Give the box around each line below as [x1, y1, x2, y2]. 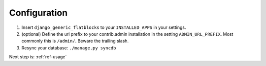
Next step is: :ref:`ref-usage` [9, 54, 67, 60]
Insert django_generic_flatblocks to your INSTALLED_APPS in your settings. [21, 24, 186, 30]
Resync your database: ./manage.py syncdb [21, 44, 116, 51]
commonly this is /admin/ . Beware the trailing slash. [21, 38, 129, 44]
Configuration [9, 7, 68, 18]
